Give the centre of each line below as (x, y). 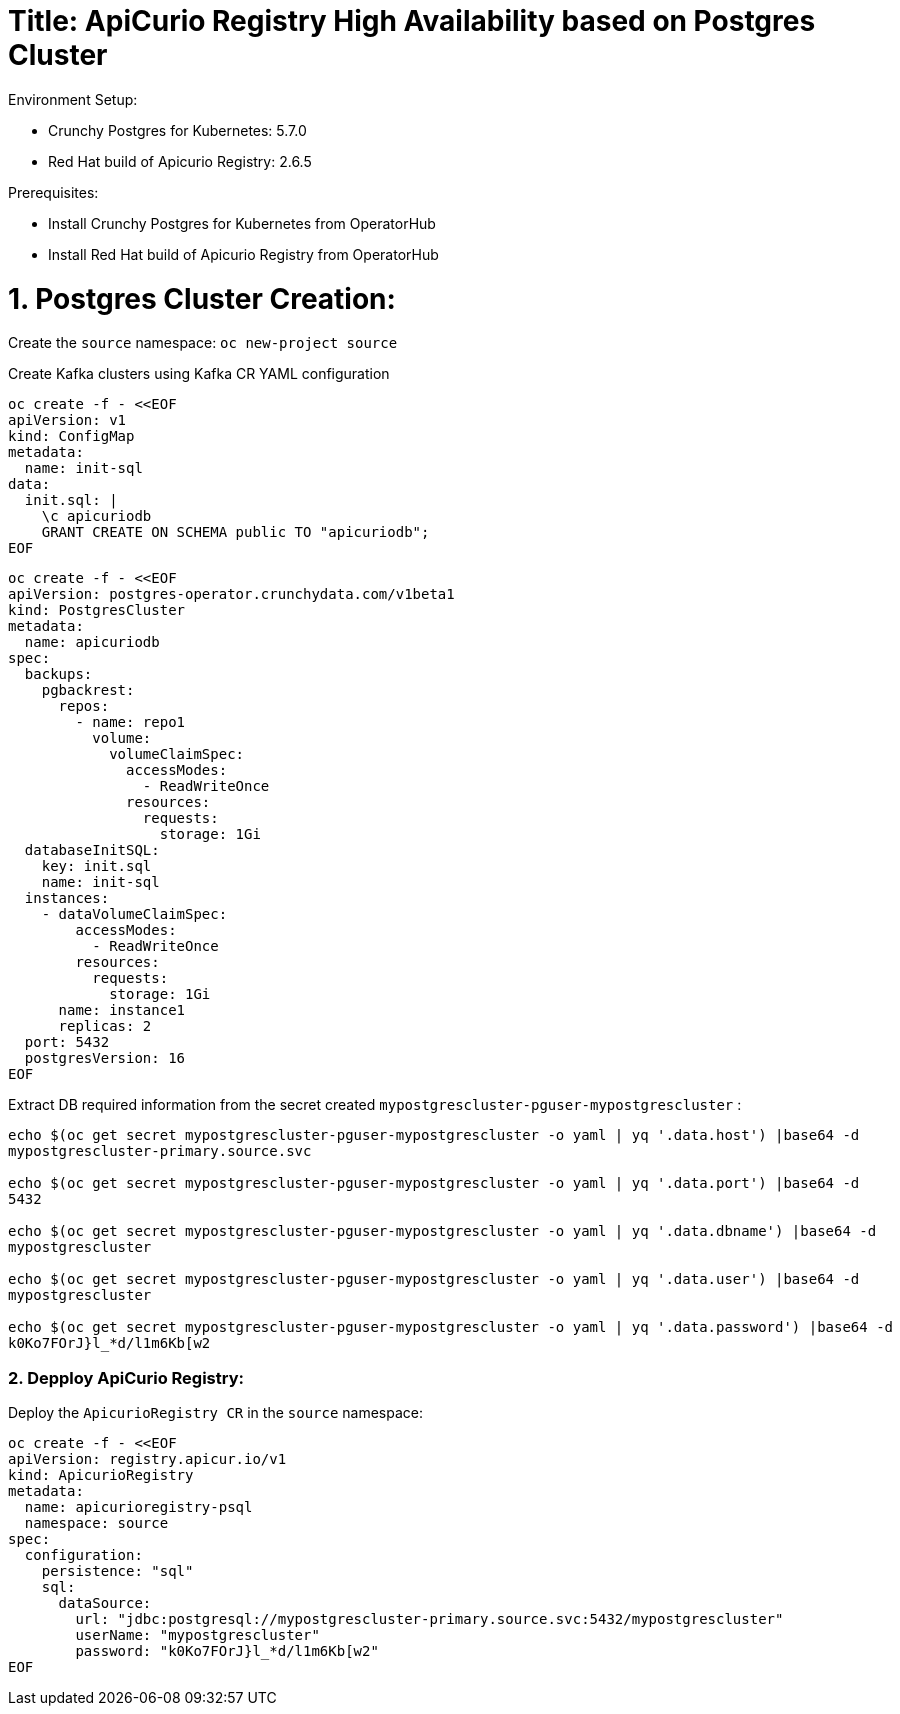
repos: (84, 706)
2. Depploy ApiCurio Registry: (126, 1377)
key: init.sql (96, 866)
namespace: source (96, 1523)
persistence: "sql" (117, 1571)
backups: (58, 674)
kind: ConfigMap (71, 436)
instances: (67, 898)
